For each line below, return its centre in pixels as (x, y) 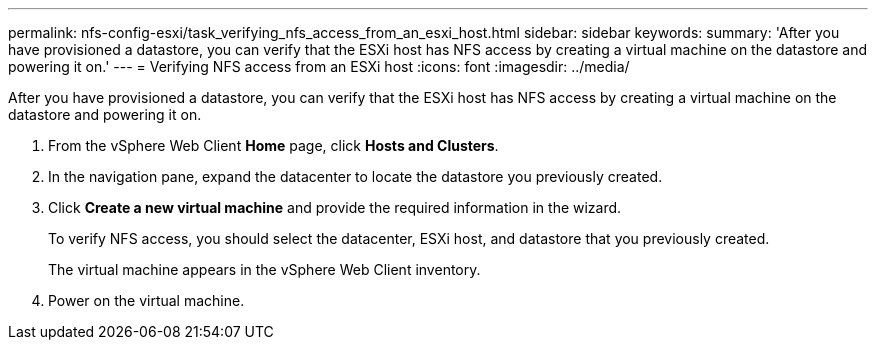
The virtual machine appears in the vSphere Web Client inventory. (264, 269)
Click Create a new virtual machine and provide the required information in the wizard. (335, 207)
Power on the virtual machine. (146, 300)
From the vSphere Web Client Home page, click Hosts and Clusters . (273, 145)
